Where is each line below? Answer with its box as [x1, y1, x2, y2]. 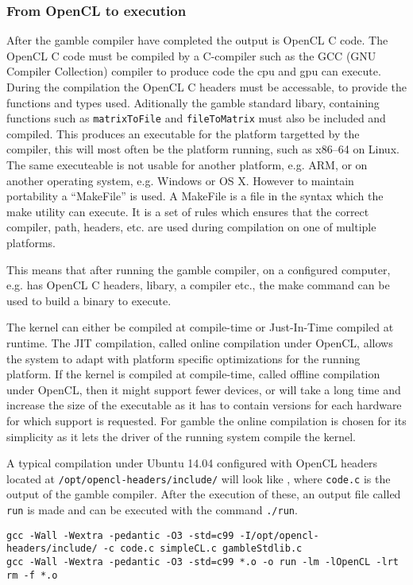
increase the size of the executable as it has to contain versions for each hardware [6, 397, 402, 413]
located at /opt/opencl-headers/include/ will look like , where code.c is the [6, 470, 391, 486]
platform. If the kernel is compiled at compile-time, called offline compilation [6, 366, 380, 382]
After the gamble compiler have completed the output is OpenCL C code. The [6, 32, 388, 48]
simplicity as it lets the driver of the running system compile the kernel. [6, 428, 356, 444]
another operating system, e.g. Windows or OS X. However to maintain [6, 172, 354, 188]
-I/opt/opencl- [239, 529, 319, 541]
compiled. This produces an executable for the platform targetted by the [6, 125, 360, 141]
